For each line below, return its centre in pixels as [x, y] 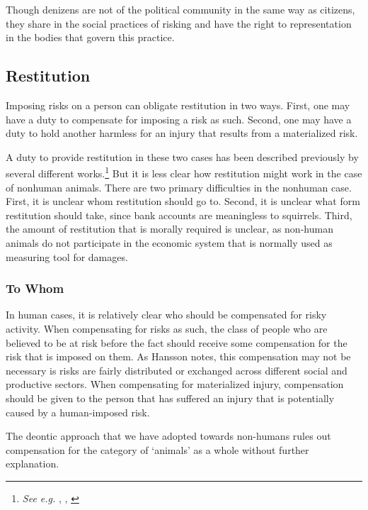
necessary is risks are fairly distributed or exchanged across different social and [177, 370]
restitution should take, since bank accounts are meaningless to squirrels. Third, [179, 215]
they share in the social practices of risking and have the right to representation [179, 23]
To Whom [35, 288]
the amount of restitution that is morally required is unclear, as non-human [169, 229]
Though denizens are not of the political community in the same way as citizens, [180, 9]
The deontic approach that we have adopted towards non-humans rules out [168, 436]
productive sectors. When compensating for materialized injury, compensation [175, 384]
